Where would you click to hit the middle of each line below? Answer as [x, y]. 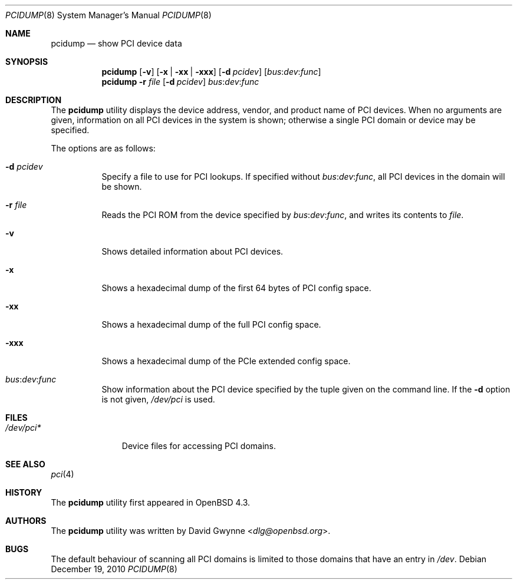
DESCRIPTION [34, 100]
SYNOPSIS [27, 62]
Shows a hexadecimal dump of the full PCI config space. [211, 324]
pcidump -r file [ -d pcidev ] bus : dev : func [180, 82]
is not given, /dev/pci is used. [158, 399]
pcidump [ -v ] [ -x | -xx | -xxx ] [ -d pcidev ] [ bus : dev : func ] [211, 72]
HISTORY [24, 492]
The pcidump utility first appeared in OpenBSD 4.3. [151, 502]
